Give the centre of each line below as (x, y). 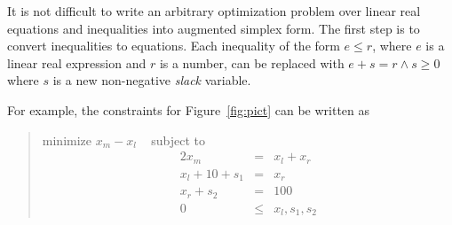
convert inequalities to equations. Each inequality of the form (174, 46)
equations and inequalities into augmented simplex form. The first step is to (214, 28)
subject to (178, 140)
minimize (67, 140)
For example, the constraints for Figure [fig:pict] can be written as (189, 109)
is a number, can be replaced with (252, 62)
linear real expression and (77, 62)
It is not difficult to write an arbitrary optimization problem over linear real (214, 11)
